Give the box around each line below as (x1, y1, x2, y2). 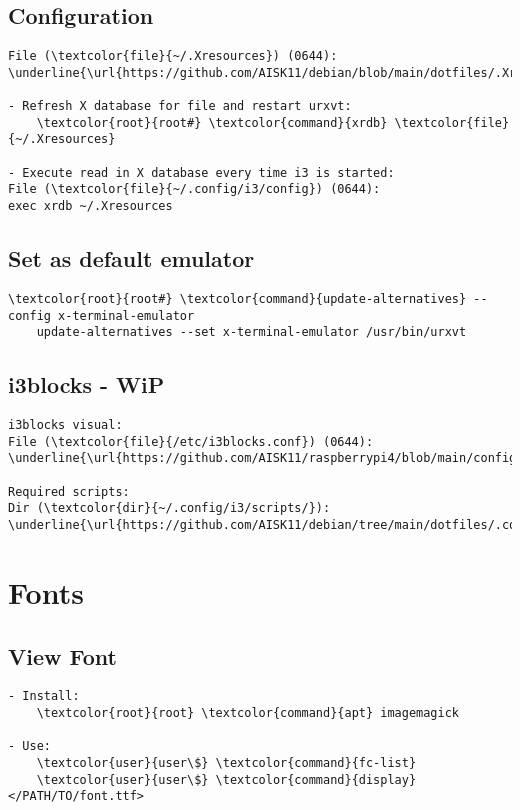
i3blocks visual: (8, 418, 123, 433)
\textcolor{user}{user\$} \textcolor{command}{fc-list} (36, 755, 417, 770)
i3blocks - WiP (8, 369, 165, 400)
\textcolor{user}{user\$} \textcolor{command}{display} (36, 772, 417, 787)
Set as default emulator (8, 243, 255, 274)
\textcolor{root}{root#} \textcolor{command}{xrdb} (36, 115, 388, 130)
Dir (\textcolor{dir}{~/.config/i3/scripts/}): (8, 501, 331, 516)
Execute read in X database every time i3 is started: (22, 165, 395, 180)
